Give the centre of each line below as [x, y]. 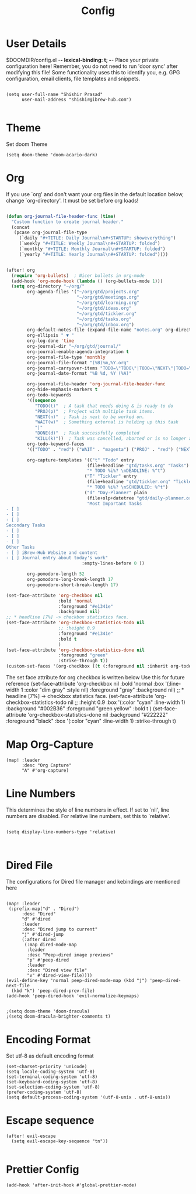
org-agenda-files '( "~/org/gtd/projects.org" [83, 292]
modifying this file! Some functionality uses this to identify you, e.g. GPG [93, 72]
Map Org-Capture [50, 745]
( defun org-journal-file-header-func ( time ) [61, 216]
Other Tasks [20, 547]
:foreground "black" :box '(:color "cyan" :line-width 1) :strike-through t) [91, 721]
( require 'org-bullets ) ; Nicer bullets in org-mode [78, 276]
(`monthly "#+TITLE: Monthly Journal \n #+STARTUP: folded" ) [92, 249]
